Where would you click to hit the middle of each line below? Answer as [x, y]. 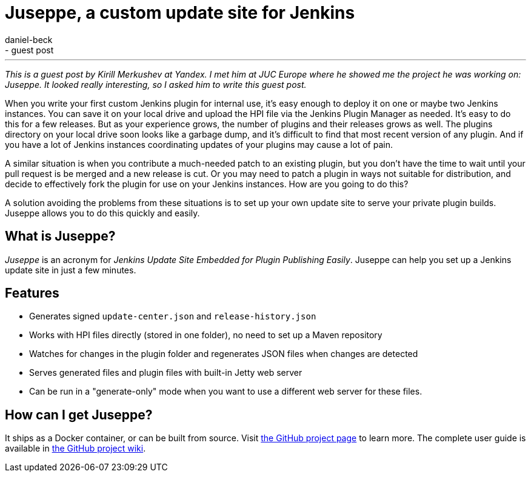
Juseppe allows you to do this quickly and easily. [102, 213]
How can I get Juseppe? [79, 415]
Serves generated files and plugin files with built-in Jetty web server [166, 373]
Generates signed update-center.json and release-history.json [173, 316]
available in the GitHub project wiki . [75, 449]
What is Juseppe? [60, 236]
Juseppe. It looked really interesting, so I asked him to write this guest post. [156, 84]
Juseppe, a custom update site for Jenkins [180, 13]
